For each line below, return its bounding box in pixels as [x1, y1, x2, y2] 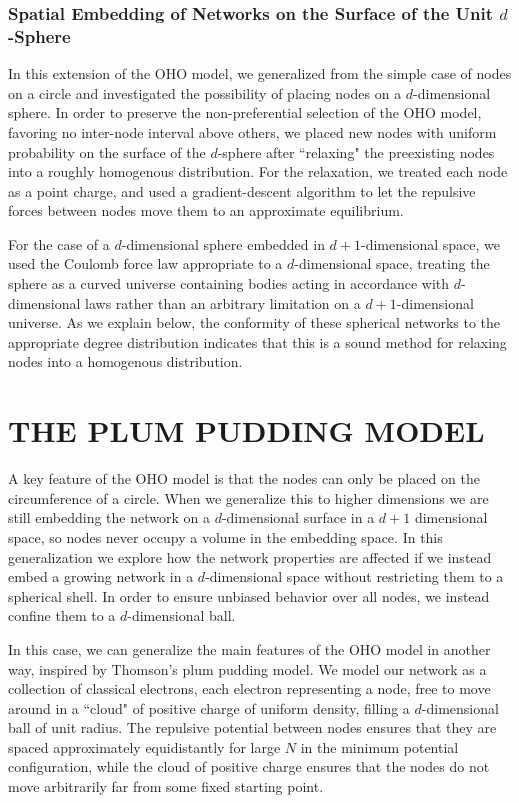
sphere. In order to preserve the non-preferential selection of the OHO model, [8, 102, 482, 123]
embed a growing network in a [8, 566, 194, 587]
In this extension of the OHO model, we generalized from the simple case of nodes [8, 63, 512, 84]
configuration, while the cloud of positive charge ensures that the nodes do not [8, 756, 490, 777]
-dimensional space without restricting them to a [205, 566, 504, 587]
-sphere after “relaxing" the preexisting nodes [217, 141, 495, 162]
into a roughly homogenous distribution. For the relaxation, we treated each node [8, 161, 508, 182]
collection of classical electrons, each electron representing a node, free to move [8, 678, 491, 699]
